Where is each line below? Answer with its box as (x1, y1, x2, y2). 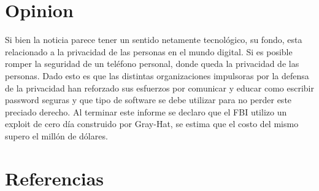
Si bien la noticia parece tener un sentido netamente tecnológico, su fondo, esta (5, 33, 302, 46)
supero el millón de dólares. (5, 129, 108, 142)
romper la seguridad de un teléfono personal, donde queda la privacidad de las (5, 57, 299, 70)
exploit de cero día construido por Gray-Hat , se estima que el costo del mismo (5, 117, 299, 130)
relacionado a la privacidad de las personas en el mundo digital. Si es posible (5, 45, 293, 58)
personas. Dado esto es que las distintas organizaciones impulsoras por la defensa (5, 69, 309, 82)
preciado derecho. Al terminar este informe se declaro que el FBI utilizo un (5, 105, 287, 118)
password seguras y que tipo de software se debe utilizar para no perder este (5, 93, 292, 106)
